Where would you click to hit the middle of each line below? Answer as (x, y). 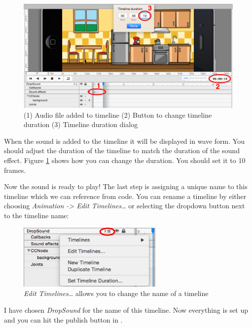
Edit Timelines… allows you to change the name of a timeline (116, 293)
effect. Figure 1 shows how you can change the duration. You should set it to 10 (125, 160)
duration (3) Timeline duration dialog (81, 124)
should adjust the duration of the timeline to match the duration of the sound (122, 150)
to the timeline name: (36, 215)
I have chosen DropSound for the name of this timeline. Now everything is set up (126, 310)
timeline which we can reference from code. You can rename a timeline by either (125, 196)
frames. (15, 170)
